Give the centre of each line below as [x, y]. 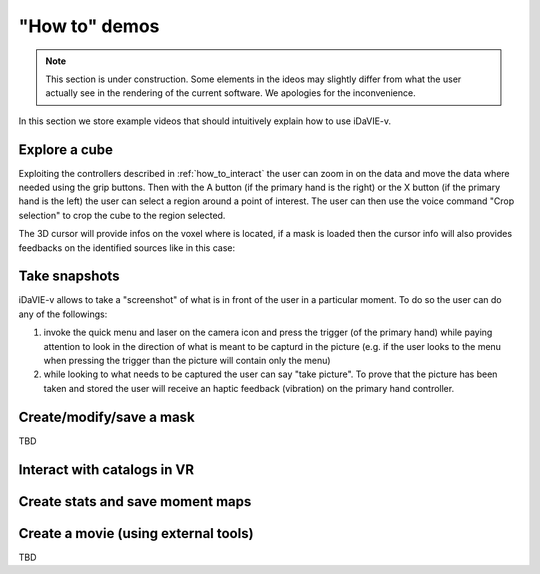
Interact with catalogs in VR [106, 469]
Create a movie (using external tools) [136, 533]
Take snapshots [69, 276]
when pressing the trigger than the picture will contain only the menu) [187, 361]
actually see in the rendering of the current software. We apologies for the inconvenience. [230, 93]
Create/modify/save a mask [106, 416]
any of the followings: [63, 314]
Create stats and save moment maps [135, 501]
